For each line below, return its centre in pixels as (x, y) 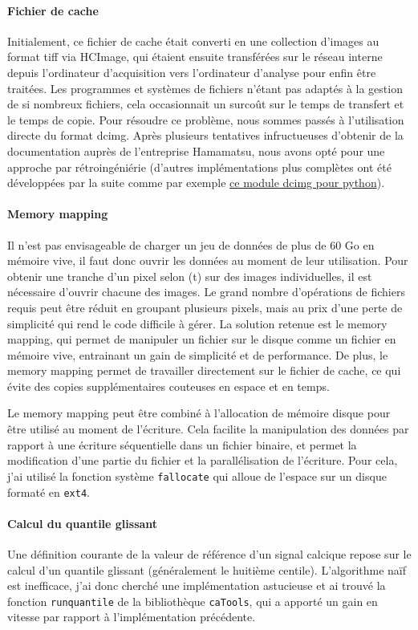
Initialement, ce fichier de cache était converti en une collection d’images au (193, 41)
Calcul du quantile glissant (83, 523)
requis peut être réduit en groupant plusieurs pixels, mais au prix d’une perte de (205, 307)
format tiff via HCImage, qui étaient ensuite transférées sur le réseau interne (195, 57)
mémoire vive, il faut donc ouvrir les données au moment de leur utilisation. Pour (208, 260)
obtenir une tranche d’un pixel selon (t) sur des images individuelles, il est (190, 276)
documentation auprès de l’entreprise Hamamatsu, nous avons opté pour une (196, 150)
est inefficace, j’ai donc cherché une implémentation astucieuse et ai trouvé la (197, 585)
